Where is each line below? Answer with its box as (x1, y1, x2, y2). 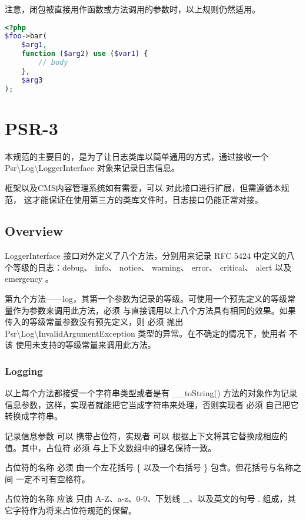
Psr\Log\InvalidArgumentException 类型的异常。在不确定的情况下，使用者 (5, 327, 287, 339)
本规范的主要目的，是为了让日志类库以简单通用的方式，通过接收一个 (5, 150, 268, 162)
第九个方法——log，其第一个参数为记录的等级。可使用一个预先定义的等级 (5, 292, 287, 305)
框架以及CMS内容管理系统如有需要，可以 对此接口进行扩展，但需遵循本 (5, 181, 281, 193)
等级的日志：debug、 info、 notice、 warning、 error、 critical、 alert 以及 (12, 261, 292, 273)
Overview (5, 222, 64, 240)
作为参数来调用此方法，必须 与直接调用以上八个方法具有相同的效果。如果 (12, 304, 296, 316)
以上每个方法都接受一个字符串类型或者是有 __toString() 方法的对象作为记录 (5, 387, 298, 399)
